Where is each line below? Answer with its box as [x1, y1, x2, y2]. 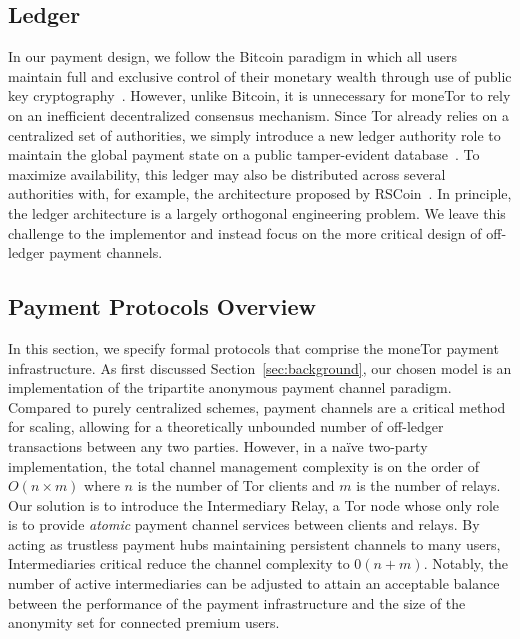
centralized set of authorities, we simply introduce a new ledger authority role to [8, 124, 501, 145]
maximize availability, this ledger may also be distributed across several [8, 163, 446, 184]
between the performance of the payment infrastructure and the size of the [8, 592, 466, 613]
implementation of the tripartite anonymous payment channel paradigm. [8, 377, 452, 398]
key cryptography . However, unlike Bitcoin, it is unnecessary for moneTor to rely [8, 85, 511, 106]
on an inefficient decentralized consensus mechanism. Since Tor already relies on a [8, 104, 509, 125]
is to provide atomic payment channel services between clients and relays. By [8, 514, 480, 535]
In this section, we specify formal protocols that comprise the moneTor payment [8, 337, 499, 358]
